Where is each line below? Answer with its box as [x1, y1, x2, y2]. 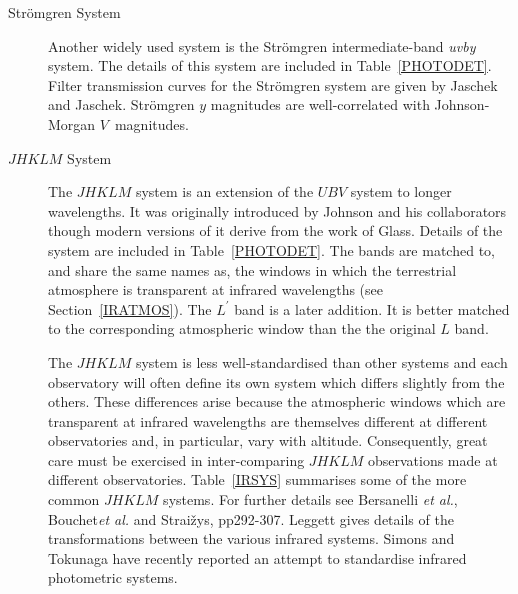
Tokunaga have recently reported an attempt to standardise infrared [48, 547, 467, 568]
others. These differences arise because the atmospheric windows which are [48, 391, 506, 412]
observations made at [367, 449, 498, 470]
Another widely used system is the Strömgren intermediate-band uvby [48, 35, 476, 56]
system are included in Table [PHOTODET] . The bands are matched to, [48, 239, 495, 260]
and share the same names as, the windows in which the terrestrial [48, 259, 457, 280]
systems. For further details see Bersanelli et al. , [163, 489, 458, 510]
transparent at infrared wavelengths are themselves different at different [48, 410, 488, 431]
